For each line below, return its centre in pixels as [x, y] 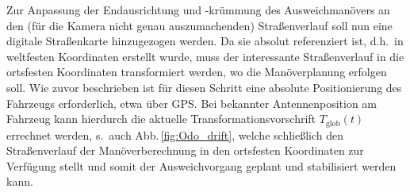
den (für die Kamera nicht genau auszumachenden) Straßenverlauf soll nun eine [199, 25]
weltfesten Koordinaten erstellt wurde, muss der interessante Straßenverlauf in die [205, 56]
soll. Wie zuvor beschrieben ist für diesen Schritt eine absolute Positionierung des [204, 87]
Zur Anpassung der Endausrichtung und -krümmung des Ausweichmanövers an [198, 10]
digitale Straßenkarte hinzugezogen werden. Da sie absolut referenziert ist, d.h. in [205, 41]
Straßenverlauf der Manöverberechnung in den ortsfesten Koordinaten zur [185, 150]
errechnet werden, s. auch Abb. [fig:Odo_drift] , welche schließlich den [175, 134]
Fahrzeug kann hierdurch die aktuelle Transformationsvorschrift [161, 119]
